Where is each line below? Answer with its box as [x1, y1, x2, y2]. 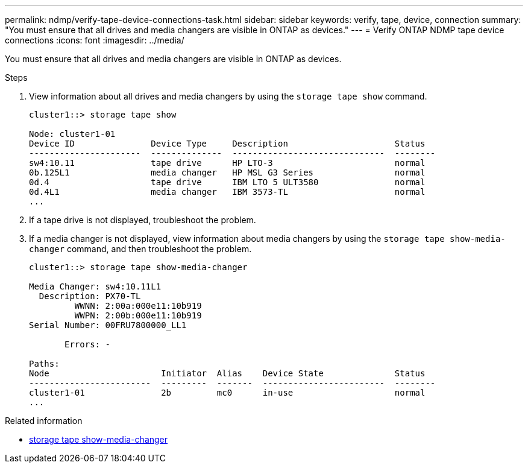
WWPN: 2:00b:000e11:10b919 [74, 311, 202, 320]
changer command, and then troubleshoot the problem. [29, 244, 252, 254]
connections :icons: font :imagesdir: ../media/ [5, 35, 184, 45]
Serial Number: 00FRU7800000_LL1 [29, 320, 187, 330]
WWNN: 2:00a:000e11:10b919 [74, 301, 202, 311]
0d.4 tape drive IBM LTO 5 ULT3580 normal [29, 177, 426, 187]
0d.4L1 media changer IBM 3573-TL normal [29, 187, 426, 197]
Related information [5, 416, 83, 426]
